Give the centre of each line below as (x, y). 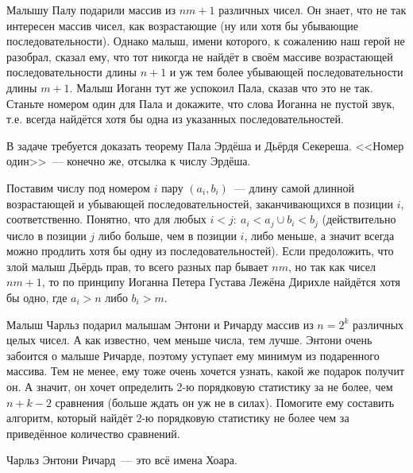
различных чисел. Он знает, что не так (313, 10)
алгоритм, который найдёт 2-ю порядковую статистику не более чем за (178, 418)
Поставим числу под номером (78, 187)
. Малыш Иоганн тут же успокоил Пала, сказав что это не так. (221, 87)
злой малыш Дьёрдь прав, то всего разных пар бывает (137, 266)
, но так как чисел (332, 266)
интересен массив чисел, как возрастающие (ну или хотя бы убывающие (182, 25)
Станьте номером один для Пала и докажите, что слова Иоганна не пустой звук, (201, 103)
